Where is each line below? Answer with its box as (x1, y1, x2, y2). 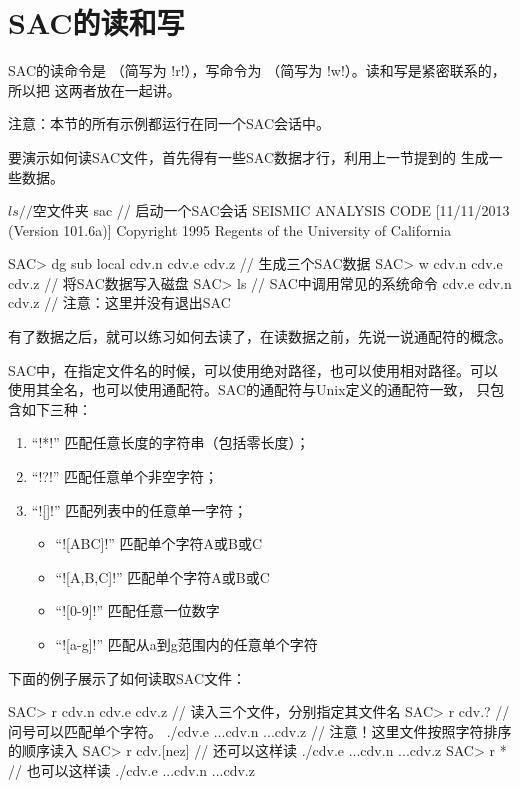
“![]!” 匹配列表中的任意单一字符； (31, 499, 248, 520)
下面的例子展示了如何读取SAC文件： (8, 667, 246, 688)
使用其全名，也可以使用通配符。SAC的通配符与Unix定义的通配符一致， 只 (8, 379, 491, 400)
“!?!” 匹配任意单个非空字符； (31, 466, 219, 487)
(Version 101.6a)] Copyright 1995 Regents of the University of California (8, 219, 452, 240)
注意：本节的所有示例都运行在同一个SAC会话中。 (8, 113, 330, 134)
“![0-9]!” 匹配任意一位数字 (55, 600, 220, 621)
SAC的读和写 (8, 2, 185, 43)
